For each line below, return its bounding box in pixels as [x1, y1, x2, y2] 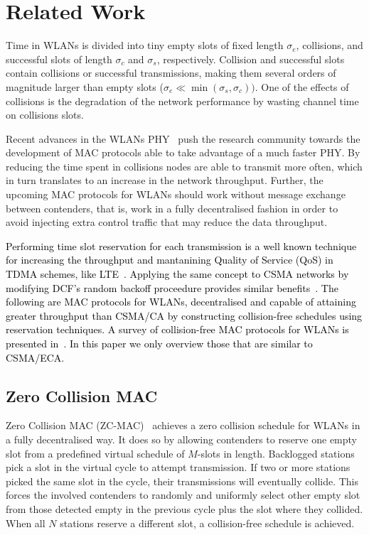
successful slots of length [6, 51, 112, 66]
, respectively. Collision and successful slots [156, 51, 345, 66]
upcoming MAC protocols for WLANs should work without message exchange [6, 187, 346, 202]
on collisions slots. [6, 107, 84, 122]
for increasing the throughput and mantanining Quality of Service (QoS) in [6, 252, 333, 267]
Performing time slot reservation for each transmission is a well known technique [6, 238, 357, 253]
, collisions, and [296, 38, 363, 53]
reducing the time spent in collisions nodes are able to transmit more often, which [6, 158, 363, 173]
